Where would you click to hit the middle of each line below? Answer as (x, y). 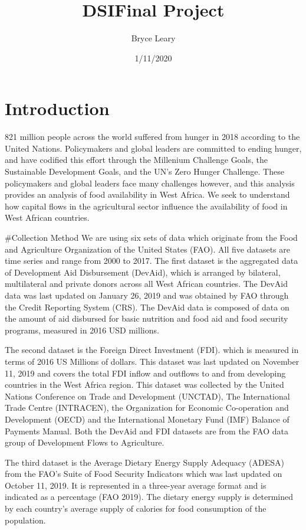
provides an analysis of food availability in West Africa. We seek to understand (147, 194)
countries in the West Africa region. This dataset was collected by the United (144, 385)
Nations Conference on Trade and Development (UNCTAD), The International (147, 396)
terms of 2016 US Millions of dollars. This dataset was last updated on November (152, 361)
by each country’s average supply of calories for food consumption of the (136, 508)
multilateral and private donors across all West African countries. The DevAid (146, 284)
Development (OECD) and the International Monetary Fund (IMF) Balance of (147, 419)
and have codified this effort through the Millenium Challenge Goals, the (136, 160)
